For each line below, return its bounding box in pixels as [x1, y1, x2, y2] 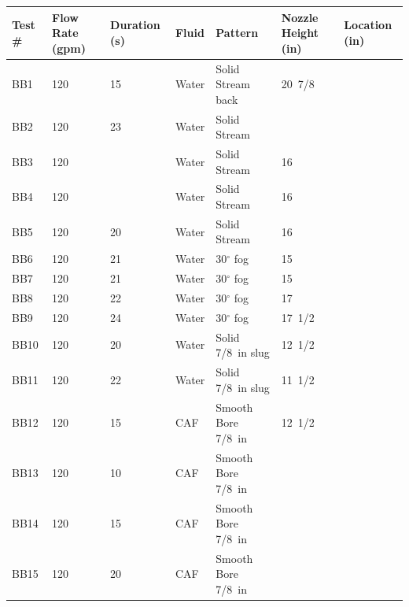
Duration [110, 17, 160, 33]
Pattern [216, 24, 259, 41]
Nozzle [281, 9, 319, 25]
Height [281, 24, 319, 41]
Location [344, 17, 392, 33]
